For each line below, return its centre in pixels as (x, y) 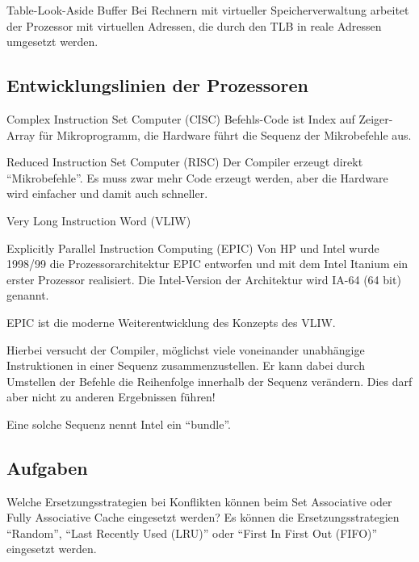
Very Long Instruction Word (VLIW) (99, 220)
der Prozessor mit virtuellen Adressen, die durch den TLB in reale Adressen (194, 25)
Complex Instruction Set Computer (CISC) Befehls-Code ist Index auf (181, 118)
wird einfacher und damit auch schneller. (107, 193)
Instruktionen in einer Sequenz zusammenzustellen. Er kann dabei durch (186, 365)
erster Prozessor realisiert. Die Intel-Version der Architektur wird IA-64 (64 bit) (204, 279)
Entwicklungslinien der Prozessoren (157, 85)
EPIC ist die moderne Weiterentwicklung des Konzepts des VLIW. (171, 322)
